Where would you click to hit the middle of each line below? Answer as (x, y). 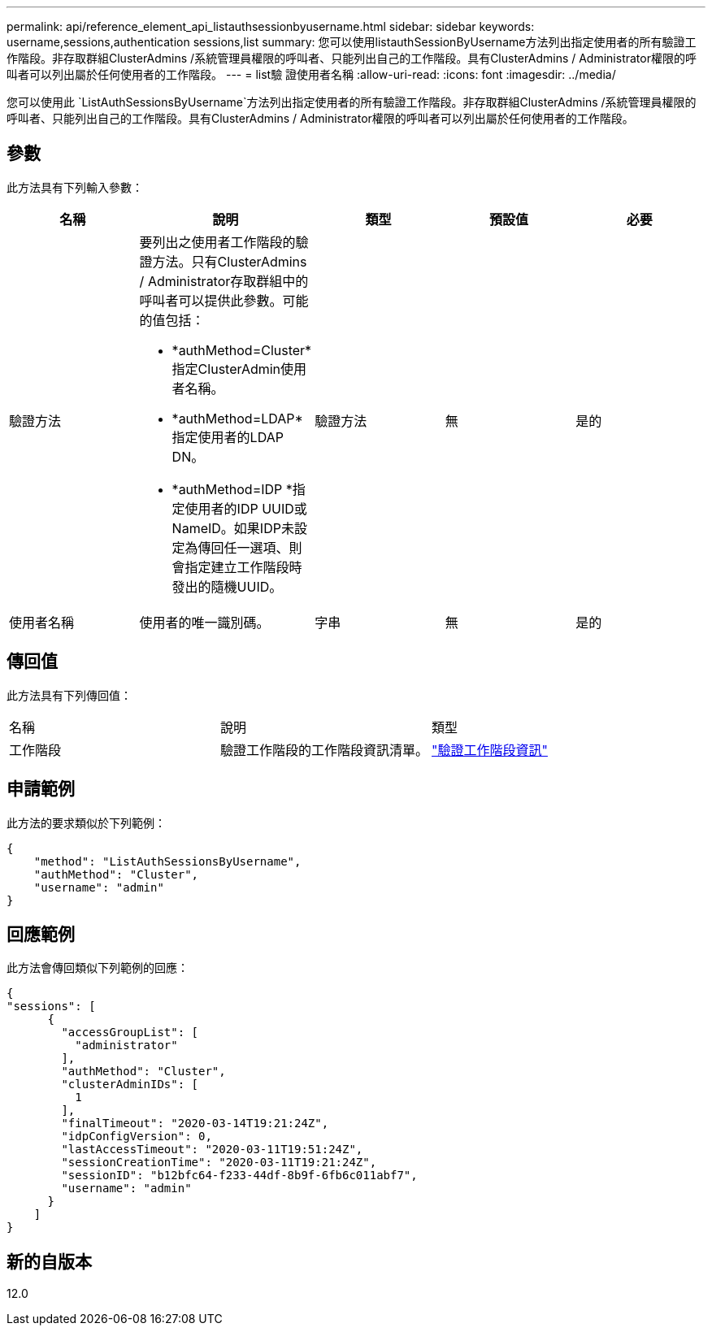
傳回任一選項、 (243, 547)
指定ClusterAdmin (226, 369)
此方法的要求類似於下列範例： (86, 822)
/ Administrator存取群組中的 (224, 281)
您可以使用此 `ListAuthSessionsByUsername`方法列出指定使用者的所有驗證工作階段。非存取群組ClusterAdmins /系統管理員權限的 (352, 102)
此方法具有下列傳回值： (69, 695)
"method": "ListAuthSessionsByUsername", (167, 861)
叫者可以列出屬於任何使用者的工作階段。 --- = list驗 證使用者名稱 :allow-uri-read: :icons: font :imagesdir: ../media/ (311, 74)
